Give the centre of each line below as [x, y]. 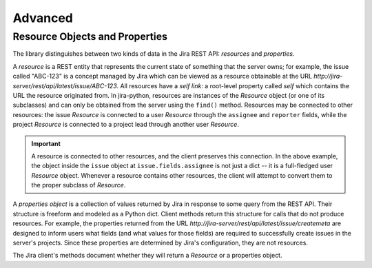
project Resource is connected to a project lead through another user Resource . [126, 125]
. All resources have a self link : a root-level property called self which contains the [233, 85]
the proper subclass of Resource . [79, 185]
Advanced [43, 18]
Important [46, 143]
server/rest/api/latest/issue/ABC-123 [65, 85]
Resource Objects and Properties [90, 37]
